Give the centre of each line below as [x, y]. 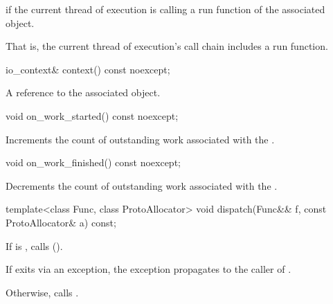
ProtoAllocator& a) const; [61, 222]
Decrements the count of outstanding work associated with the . [142, 185]
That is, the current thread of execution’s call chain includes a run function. [167, 46]
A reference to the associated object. [83, 92]
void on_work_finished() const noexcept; [93, 162]
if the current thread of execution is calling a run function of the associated [165, 9]
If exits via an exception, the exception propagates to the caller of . [148, 269]
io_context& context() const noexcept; [88, 69]
